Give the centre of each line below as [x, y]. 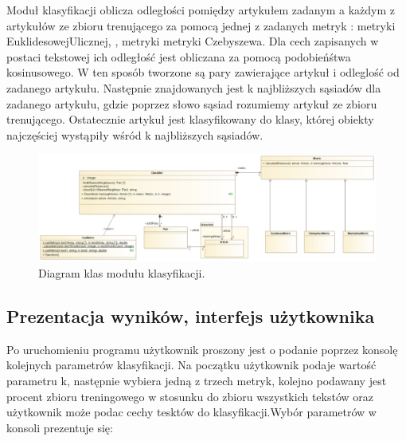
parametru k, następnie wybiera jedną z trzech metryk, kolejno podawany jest [197, 380]
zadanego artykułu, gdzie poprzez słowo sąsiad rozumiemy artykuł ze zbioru [192, 103]
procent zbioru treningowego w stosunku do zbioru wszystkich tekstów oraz [190, 396]
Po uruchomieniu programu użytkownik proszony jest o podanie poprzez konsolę [202, 349]
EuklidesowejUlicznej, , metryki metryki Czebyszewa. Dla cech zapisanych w [193, 41]
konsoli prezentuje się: [60, 427]
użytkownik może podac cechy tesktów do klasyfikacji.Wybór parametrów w [191, 412]
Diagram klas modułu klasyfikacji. [122, 272]
